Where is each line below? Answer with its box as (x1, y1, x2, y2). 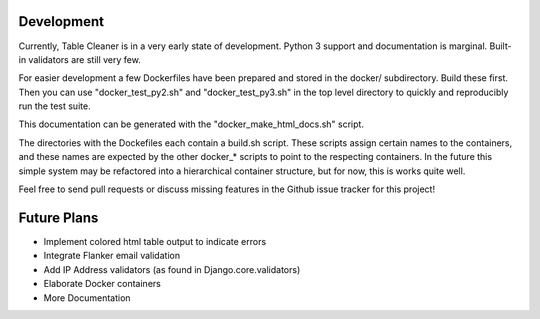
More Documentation (43, 291, 131, 304)
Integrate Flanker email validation (43, 250, 180, 262)
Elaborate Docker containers (43, 278, 162, 290)
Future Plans (18, 209, 99, 226)
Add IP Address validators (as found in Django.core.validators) (43, 263, 301, 275)
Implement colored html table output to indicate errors (43, 235, 267, 247)
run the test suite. (18, 100, 91, 112)
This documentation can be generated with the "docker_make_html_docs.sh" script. (18, 118, 365, 130)
